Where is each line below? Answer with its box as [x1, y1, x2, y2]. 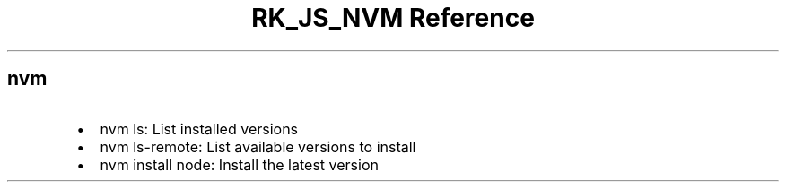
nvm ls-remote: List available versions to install [100, 137, 416, 156]
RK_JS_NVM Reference [251, 3, 535, 33]
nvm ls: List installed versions [100, 119, 299, 138]
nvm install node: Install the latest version [100, 155, 379, 174]
